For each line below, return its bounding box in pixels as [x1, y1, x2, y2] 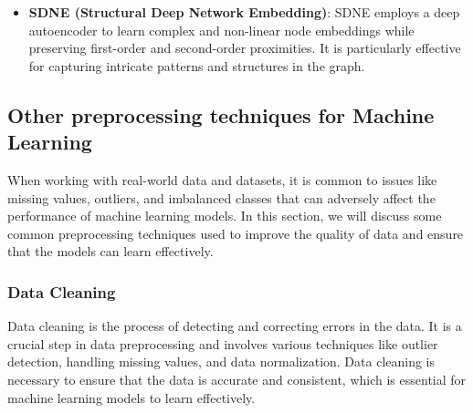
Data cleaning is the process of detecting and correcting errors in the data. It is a [7, 316, 462, 336]
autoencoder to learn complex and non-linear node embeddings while [28, 20, 415, 39]
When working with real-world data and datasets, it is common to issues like [7, 170, 437, 189]
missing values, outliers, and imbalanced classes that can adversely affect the [7, 188, 436, 207]
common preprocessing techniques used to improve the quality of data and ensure [7, 223, 464, 243]
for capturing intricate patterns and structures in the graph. [28, 56, 365, 75]
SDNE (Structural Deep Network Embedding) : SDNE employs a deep [28, 3, 460, 21]
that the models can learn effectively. [7, 242, 214, 261]
